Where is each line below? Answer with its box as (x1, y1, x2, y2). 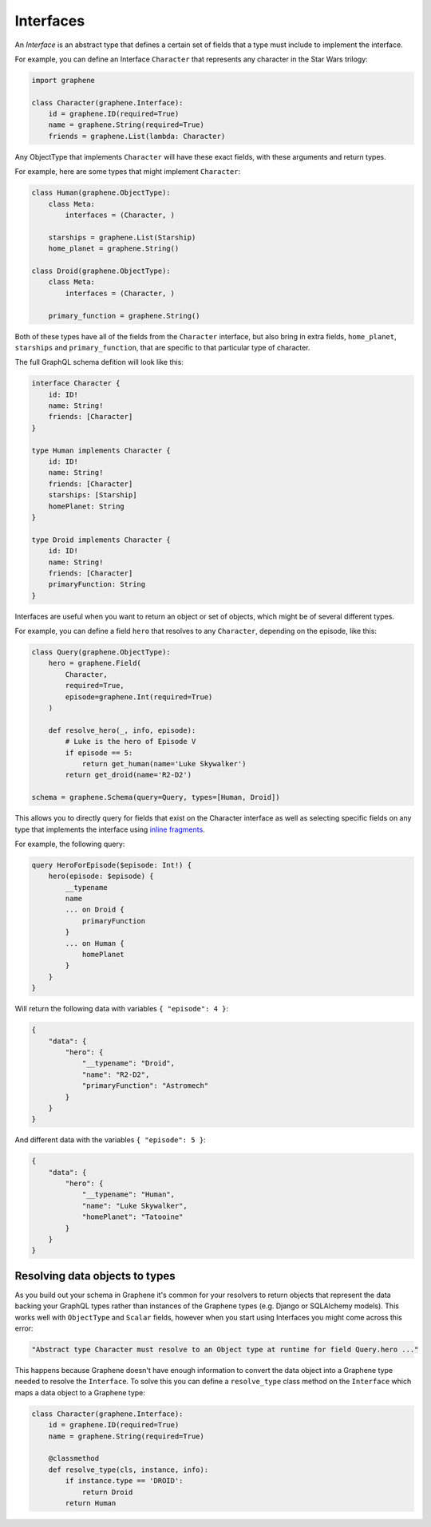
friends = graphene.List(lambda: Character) (48, 132, 226, 140)
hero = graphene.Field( (48, 659, 141, 668)
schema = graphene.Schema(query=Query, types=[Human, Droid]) (31, 793, 280, 802)
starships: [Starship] (48, 491, 137, 500)
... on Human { (65, 939, 125, 947)
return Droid (81, 1487, 133, 1497)
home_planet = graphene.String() (48, 244, 180, 253)
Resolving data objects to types (14, 1269, 176, 1283)
